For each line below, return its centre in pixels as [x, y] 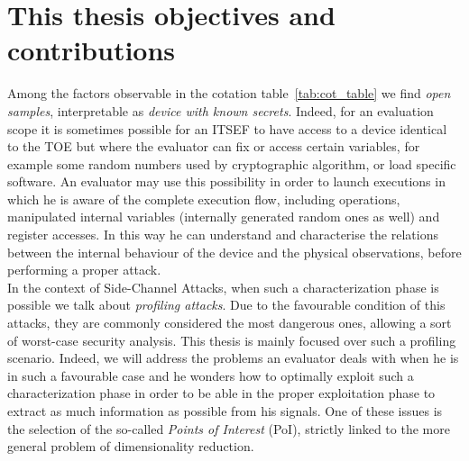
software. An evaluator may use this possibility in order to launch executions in [226, 181]
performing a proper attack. [84, 270]
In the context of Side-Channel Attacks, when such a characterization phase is [223, 287]
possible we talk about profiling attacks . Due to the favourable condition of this [226, 305]
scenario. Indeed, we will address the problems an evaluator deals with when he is [233, 358]
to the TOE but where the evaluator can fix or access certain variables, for [214, 146]
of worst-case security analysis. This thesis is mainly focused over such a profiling [232, 340]
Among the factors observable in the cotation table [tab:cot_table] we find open [229, 93]
